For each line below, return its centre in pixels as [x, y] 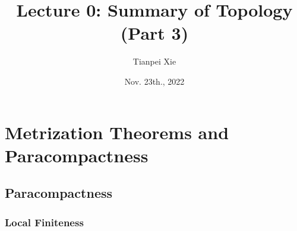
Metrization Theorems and [117, 132]
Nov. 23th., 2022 [154, 81]
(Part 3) [154, 33]
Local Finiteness [44, 222]
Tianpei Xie [154, 61]
